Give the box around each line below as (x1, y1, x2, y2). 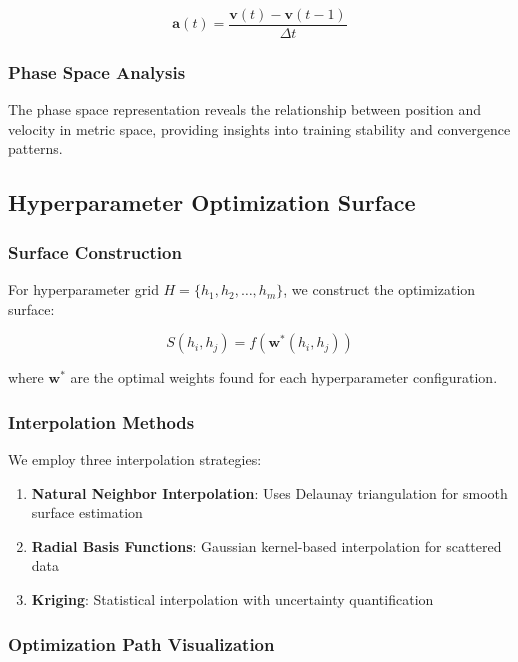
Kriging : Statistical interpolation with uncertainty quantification (31, 589, 434, 610)
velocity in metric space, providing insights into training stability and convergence (8, 118, 511, 139)
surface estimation (31, 502, 143, 523)
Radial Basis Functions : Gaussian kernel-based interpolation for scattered (31, 535, 502, 556)
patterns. (8, 138, 63, 159)
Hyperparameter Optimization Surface (8, 187, 416, 218)
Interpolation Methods (8, 409, 195, 434)
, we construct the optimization (283, 279, 476, 300)
